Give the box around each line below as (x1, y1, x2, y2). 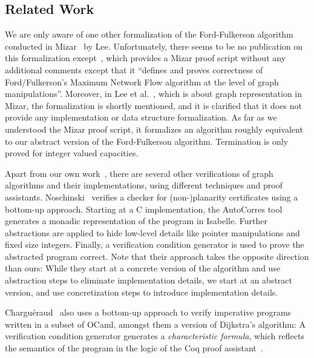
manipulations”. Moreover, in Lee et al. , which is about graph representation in (5, 87, 303, 100)
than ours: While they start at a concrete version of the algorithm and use (5, 262, 281, 274)
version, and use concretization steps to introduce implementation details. (5, 285, 278, 298)
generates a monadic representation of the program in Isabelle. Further (5, 214, 267, 227)
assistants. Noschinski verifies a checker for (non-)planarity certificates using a (5, 190, 298, 203)
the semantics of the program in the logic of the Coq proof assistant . (5, 342, 263, 354)
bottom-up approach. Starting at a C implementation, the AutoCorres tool (5, 202, 283, 215)
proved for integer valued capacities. (5, 147, 139, 159)
